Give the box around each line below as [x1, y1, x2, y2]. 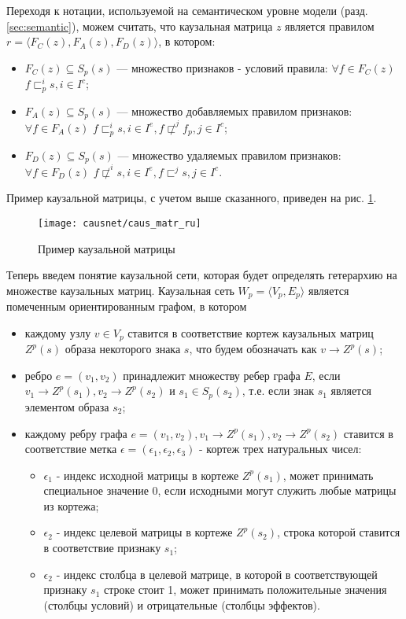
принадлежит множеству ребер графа [123, 367, 301, 383]
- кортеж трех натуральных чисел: [199, 440, 362, 457]
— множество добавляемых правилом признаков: [116, 103, 352, 120]
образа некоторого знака [65, 341, 181, 357]
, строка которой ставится [277, 524, 400, 540]
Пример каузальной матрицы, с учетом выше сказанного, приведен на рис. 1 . [6, 190, 377, 206]
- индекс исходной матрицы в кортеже [56, 466, 239, 483]
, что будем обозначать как [189, 341, 317, 357]
